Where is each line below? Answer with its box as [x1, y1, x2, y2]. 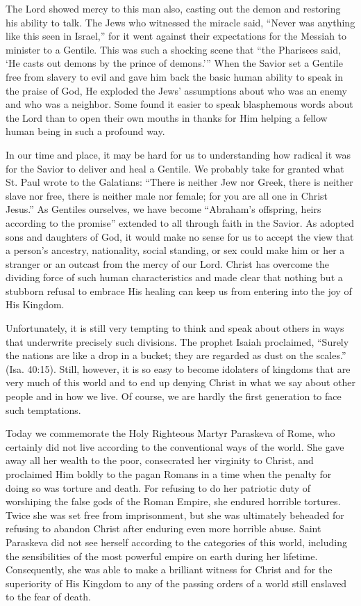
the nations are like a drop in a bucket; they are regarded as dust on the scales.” [6, 348, 346, 362]
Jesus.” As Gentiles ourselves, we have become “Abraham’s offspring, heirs [6, 202, 321, 216]
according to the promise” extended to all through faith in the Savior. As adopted [6, 215, 355, 230]
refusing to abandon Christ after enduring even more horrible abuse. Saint [6, 521, 321, 536]
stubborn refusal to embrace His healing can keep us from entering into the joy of [6, 283, 352, 298]
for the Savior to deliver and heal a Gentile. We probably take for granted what [6, 161, 344, 175]
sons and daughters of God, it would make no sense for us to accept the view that [6, 229, 354, 244]
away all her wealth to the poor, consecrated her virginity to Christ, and [6, 453, 314, 468]
